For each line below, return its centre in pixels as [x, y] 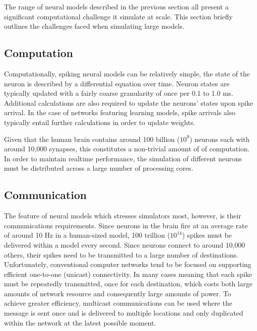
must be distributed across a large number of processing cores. [99, 168]
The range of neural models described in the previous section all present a [116, 6]
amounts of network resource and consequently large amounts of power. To [118, 293]
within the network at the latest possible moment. [80, 322]
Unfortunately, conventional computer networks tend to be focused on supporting [128, 264]
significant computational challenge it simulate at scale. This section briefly [118, 16]
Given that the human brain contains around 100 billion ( [92, 139]
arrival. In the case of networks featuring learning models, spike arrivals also [120, 112]
